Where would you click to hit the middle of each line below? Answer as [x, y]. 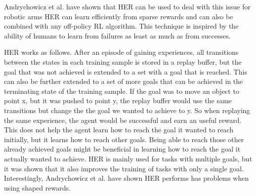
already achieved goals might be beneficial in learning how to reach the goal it [122, 149]
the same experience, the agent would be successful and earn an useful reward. [123, 120]
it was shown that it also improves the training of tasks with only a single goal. [124, 168]
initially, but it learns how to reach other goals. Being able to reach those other [124, 139]
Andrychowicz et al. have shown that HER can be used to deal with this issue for [127, 6]
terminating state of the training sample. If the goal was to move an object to [122, 91]
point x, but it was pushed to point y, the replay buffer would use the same [118, 100]
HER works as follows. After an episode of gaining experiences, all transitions [121, 52]
